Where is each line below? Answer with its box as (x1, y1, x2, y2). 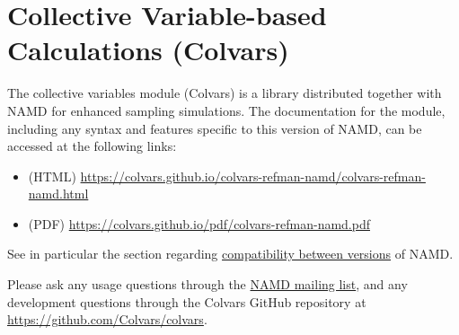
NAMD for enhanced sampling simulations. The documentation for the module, (7, 101, 446, 119)
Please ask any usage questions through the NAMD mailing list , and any (7, 275, 408, 294)
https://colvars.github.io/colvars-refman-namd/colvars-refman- (80, 166, 426, 185)
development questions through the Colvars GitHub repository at (7, 292, 366, 311)
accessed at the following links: (7, 137, 177, 155)
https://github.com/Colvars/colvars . (7, 310, 207, 329)
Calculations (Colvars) (7, 31, 289, 68)
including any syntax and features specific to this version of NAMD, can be (7, 119, 422, 137)
